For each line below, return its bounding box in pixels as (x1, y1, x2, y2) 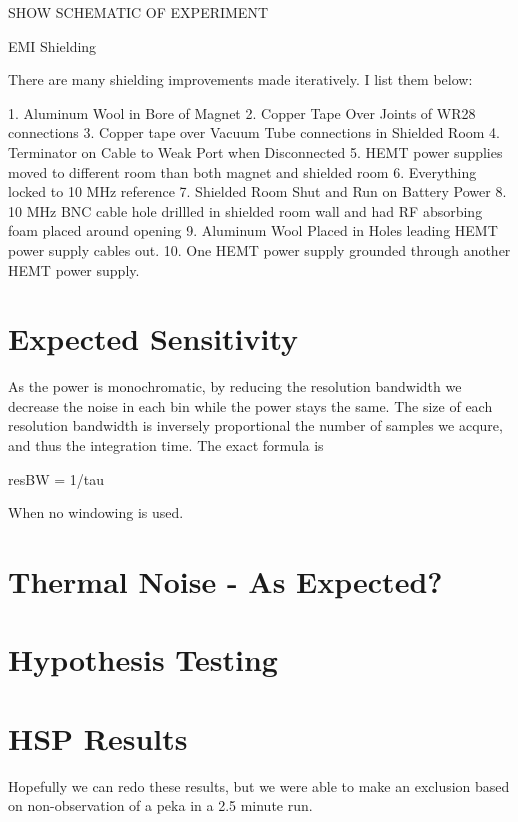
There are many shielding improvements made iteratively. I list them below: (8, 69, 473, 90)
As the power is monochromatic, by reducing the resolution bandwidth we (8, 376, 462, 397)
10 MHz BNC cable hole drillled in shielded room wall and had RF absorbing (8, 200, 483, 221)
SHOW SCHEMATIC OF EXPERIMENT (8, 2, 269, 22)
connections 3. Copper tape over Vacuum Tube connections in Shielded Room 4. (8, 122, 500, 143)
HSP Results (8, 717, 188, 758)
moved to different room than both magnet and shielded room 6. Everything (8, 161, 477, 182)
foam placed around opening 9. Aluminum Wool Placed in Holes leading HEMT (8, 220, 498, 241)
